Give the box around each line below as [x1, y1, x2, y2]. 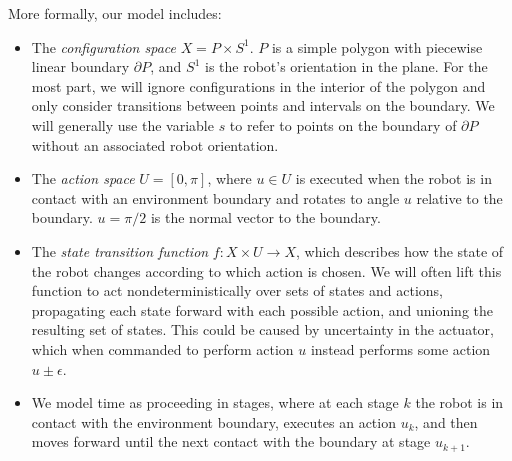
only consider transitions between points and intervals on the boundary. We [31, 95, 495, 116]
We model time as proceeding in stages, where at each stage [31, 392, 399, 413]
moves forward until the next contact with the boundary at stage [31, 431, 431, 452]
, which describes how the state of [296, 240, 504, 261]
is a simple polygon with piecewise [271, 36, 483, 57]
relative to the [416, 187, 503, 208]
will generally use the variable [31, 114, 214, 135]
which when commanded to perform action [31, 338, 294, 359]
